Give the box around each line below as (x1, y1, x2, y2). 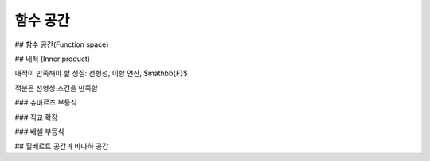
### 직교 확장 (14, 112, 58, 122)
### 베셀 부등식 (14, 127, 64, 136)
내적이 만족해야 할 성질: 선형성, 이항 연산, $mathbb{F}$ (14, 68, 188, 79)
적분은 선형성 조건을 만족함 (14, 83, 99, 93)
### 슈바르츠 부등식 (14, 98, 77, 107)
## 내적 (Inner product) (14, 54, 91, 63)
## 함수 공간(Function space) (14, 40, 109, 49)
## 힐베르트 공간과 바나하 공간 (14, 141, 109, 151)
